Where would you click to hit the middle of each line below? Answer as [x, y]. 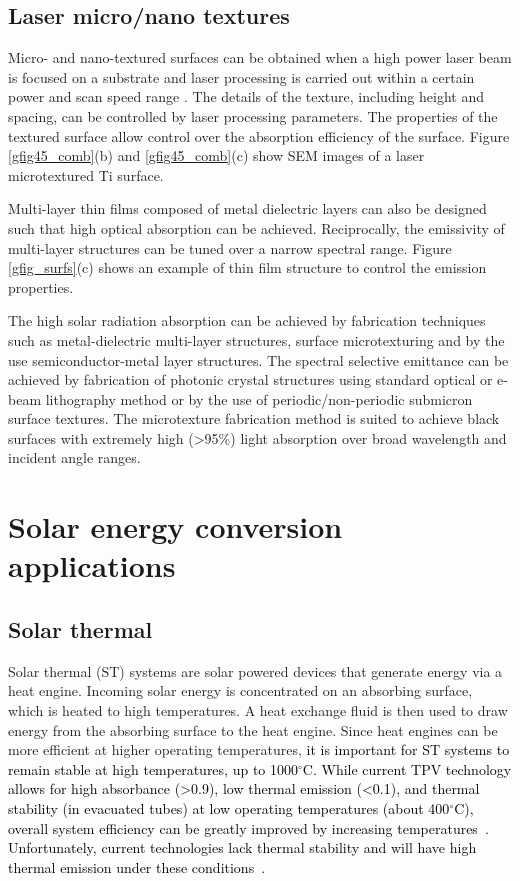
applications [92, 565]
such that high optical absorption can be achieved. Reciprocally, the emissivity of [256, 227]
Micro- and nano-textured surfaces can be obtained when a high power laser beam [260, 57]
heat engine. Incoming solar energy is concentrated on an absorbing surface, [240, 690]
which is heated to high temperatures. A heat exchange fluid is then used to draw [258, 710]
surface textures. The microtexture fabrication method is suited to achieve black [254, 418]
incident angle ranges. [74, 457]
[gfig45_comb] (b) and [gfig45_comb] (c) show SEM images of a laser [216, 155]
